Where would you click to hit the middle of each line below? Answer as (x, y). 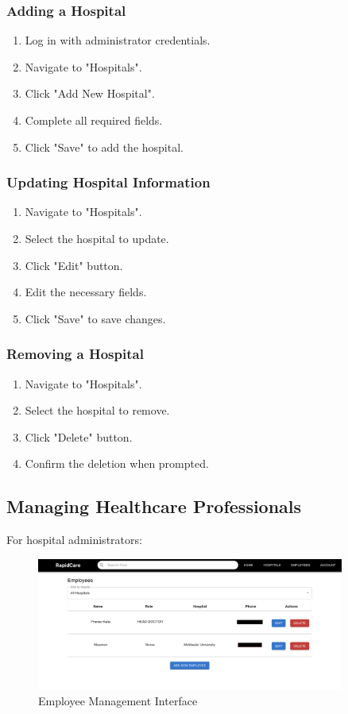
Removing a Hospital (75, 354)
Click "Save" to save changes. (95, 318)
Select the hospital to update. (97, 238)
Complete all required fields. (94, 120)
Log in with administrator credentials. (118, 40)
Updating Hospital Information (108, 182)
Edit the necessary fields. (86, 292)
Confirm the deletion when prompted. (117, 463)
